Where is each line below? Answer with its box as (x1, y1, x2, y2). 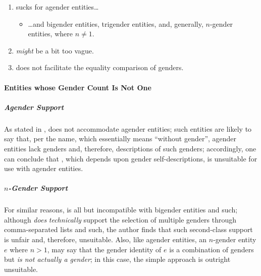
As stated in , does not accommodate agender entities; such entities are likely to (4, 123, 252, 134)
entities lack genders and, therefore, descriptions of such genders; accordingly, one (4, 143, 256, 153)
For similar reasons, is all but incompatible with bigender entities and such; (4, 204, 238, 215)
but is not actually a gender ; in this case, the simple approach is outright (4, 254, 231, 264)
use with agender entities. (4, 163, 83, 174)
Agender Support (4, 101, 64, 112)
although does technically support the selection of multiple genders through (4, 214, 237, 225)
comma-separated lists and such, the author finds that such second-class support (4, 224, 253, 235)
